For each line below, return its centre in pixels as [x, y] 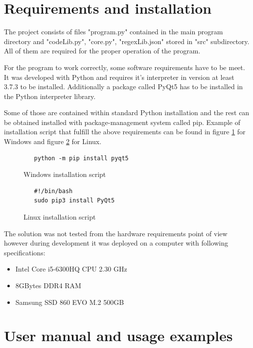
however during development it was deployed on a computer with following [116, 243]
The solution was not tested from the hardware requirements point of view [116, 233]
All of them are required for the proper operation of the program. [102, 51]
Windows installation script [65, 174]
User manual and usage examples [118, 336]
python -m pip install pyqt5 [81, 158]
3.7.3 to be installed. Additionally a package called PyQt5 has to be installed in [124, 87]
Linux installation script [60, 217]
